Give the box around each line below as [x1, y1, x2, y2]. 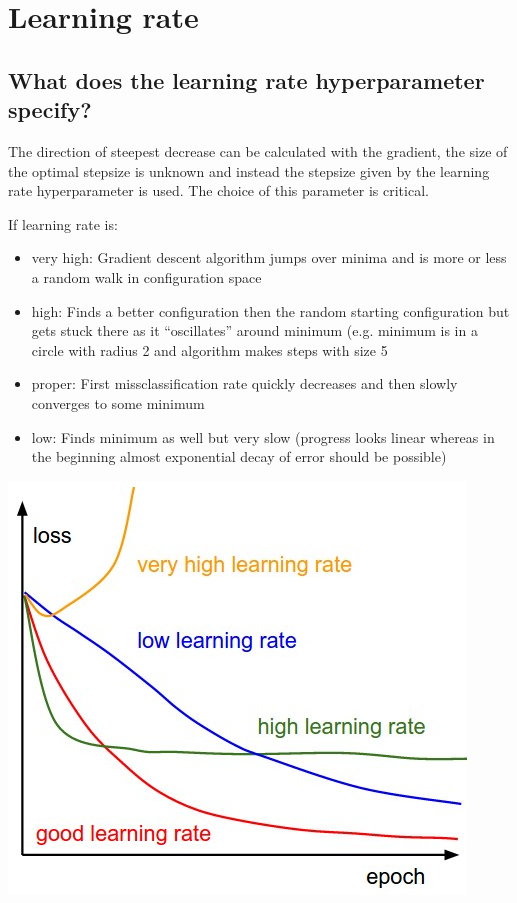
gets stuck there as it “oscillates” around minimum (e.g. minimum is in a [31, 320, 478, 341]
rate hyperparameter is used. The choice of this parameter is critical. [8, 180, 429, 201]
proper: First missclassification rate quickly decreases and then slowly [31, 373, 458, 394]
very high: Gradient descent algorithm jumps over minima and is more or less [31, 247, 507, 268]
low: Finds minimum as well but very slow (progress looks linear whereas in [31, 426, 495, 447]
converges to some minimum [31, 392, 205, 413]
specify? [8, 94, 92, 125]
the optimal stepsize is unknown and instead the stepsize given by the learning [8, 160, 490, 181]
